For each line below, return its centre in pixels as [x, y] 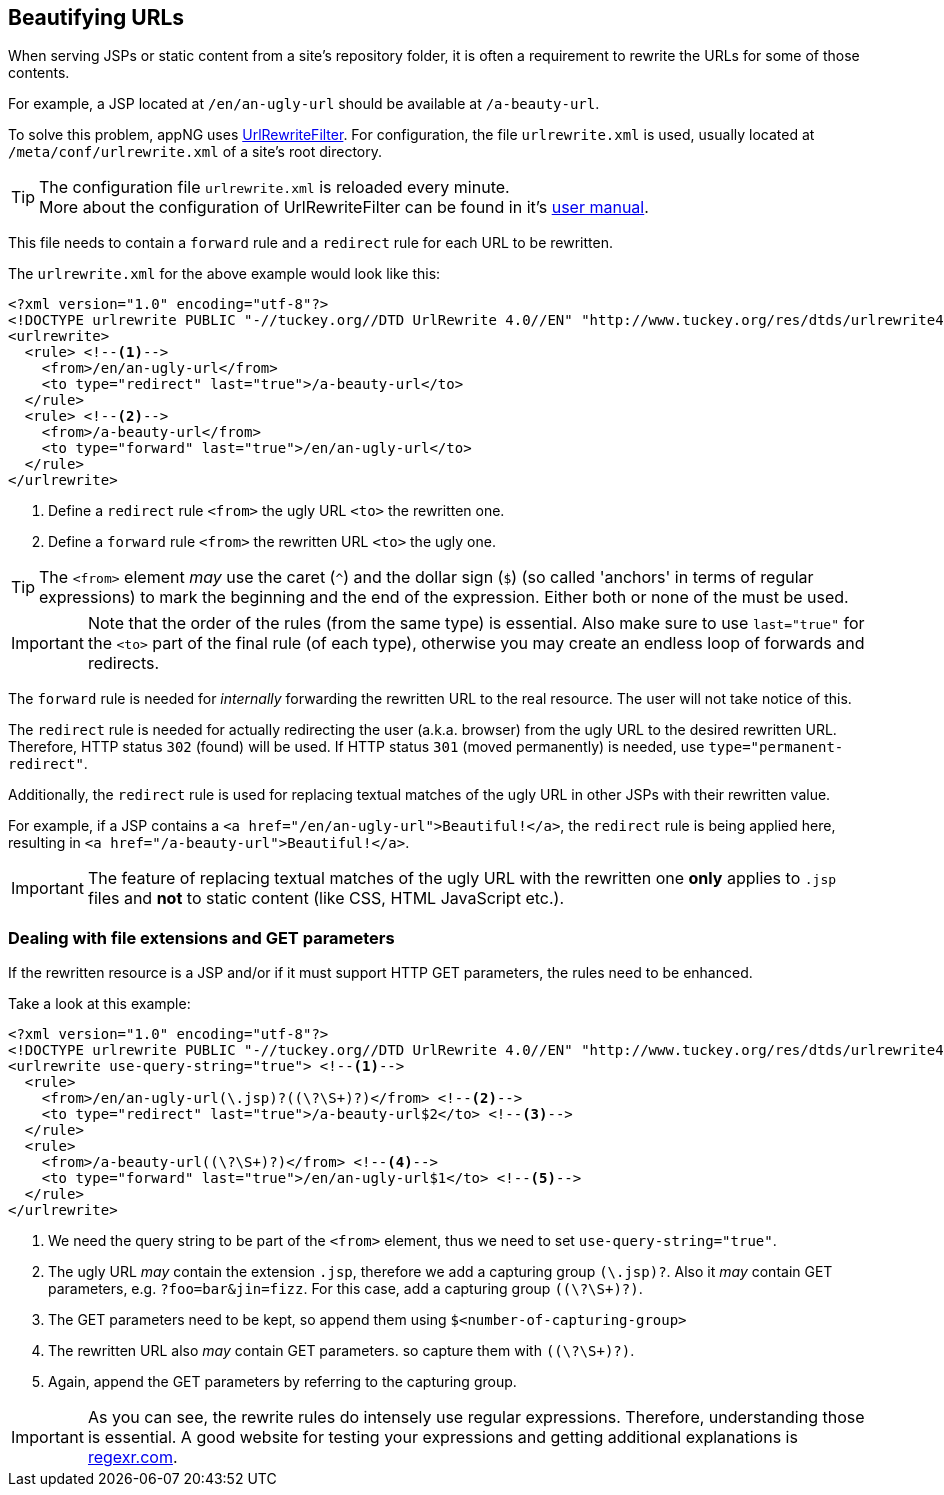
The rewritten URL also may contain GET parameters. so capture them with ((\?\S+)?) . [341, 1351]
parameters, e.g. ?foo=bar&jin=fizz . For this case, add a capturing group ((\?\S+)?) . [345, 1289]
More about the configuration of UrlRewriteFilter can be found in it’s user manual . [344, 207]
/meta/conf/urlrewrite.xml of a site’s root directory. [195, 152]
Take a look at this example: [99, 1004]
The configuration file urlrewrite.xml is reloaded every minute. [274, 187]
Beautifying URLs [96, 17]
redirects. [123, 663]
